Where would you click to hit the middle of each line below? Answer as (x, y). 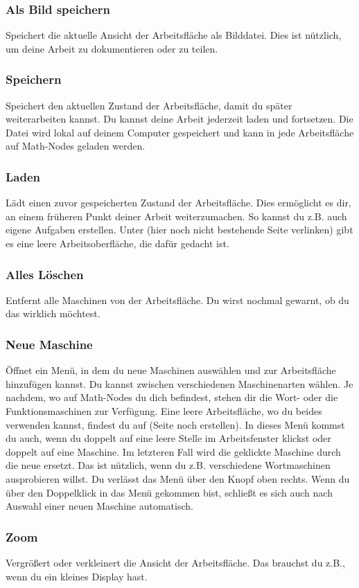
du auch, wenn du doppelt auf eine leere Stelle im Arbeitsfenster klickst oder (168, 438)
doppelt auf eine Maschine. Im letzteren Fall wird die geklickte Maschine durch (173, 451)
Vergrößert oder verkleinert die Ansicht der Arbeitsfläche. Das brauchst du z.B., (175, 562)
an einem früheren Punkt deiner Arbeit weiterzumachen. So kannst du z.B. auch (176, 216)
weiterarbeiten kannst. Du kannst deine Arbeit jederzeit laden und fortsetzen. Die (179, 119)
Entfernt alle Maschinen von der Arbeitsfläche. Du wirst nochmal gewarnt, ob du (177, 300)
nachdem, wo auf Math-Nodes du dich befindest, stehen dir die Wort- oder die (172, 397)
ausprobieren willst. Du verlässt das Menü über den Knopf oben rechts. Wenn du (178, 478)
